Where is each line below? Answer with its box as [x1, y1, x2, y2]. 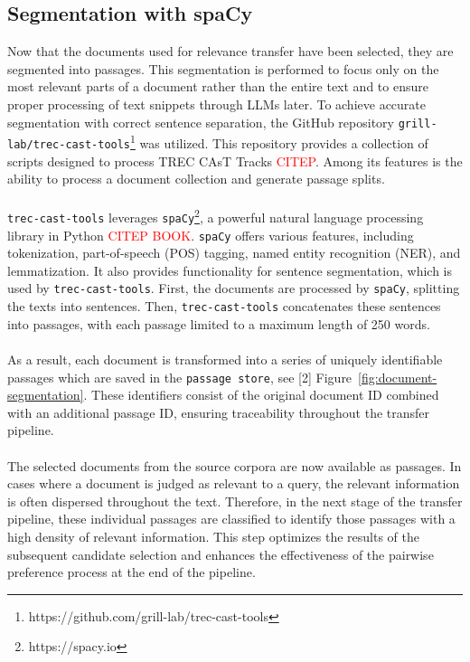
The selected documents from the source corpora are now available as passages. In [7, 456, 462, 475]
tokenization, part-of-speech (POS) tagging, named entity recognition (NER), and [7, 243, 461, 262]
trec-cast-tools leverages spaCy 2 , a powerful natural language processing [7, 205, 424, 226]
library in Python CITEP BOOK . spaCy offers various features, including [7, 225, 414, 244]
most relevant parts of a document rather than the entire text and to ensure [7, 77, 428, 96]
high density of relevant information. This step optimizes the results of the [7, 526, 419, 545]
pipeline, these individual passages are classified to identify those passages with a [7, 509, 456, 528]
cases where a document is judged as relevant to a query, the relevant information [7, 474, 460, 493]
